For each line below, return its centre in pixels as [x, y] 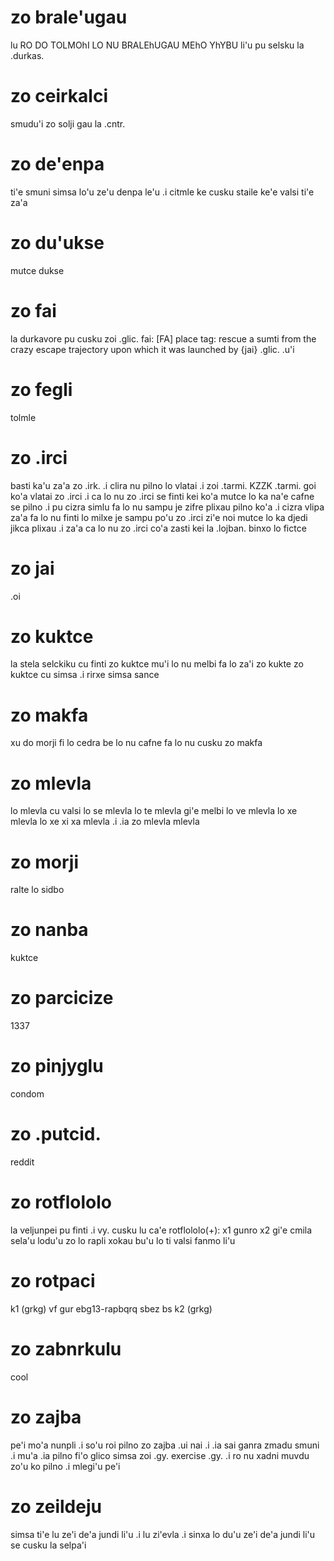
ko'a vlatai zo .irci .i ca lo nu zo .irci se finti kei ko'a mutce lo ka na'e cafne [162, 496]
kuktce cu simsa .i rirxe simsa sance [85, 675]
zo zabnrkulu [66, 1349]
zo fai [33, 310]
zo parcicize [62, 998]
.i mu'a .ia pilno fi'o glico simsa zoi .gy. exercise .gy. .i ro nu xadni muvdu [160, 1455]
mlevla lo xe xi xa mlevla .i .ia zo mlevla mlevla [105, 822]
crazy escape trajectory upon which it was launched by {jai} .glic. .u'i [152, 349]
